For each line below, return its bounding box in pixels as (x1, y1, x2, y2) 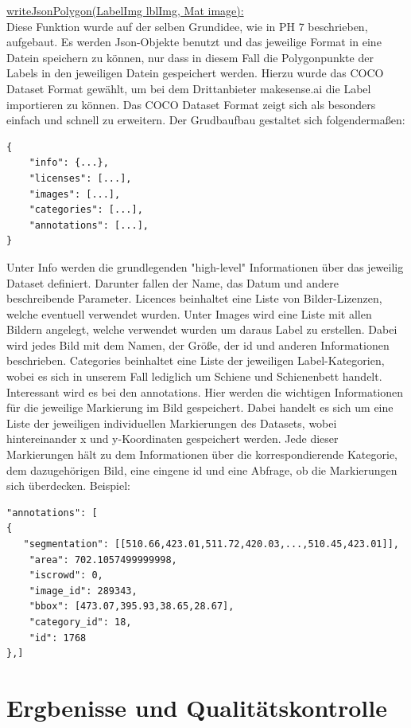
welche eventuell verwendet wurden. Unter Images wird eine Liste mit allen (6, 305, 372, 322)
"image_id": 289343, (29, 585, 138, 597)
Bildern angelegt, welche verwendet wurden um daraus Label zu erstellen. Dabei (6, 321, 397, 338)
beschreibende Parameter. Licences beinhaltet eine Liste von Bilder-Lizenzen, (6, 290, 382, 307)
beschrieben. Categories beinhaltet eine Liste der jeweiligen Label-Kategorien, (6, 352, 385, 369)
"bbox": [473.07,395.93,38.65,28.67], (29, 601, 235, 613)
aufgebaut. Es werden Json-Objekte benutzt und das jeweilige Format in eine (6, 33, 382, 50)
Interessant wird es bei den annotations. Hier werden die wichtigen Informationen (6, 383, 404, 400)
